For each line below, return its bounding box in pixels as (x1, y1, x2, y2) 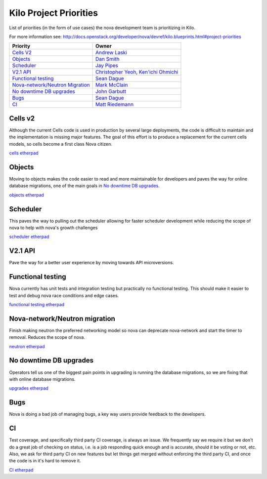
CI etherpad (9, 467, 34, 473)
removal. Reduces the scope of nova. (9, 334, 85, 340)
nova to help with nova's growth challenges (9, 225, 98, 231)
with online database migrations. (9, 376, 76, 382)
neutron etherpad (9, 343, 45, 349)
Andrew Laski (95, 49, 127, 56)
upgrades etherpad (9, 385, 49, 391)
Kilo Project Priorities (9, 7, 98, 18)
